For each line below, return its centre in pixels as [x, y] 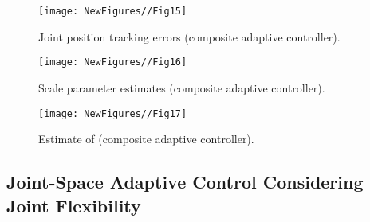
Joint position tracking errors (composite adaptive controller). [189, 36]
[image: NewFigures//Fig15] [113, 11]
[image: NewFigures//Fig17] [113, 113]
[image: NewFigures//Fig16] [113, 62]
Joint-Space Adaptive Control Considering [185, 182]
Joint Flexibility [74, 205]
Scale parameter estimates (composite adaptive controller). [182, 87]
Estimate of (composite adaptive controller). [146, 139]
